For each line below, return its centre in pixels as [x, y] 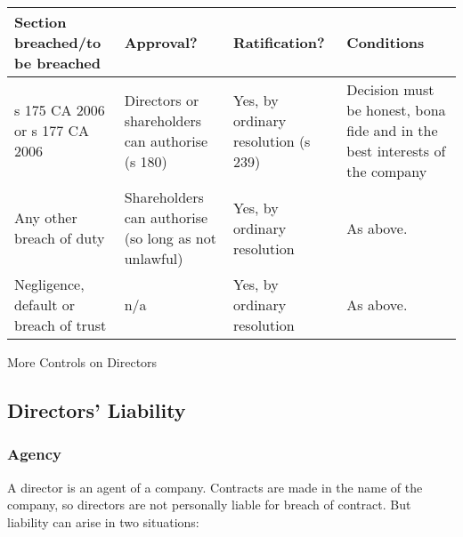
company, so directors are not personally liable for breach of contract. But [209, 505]
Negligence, [49, 284]
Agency [34, 454]
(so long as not [170, 238]
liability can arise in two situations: [103, 521]
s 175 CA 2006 [60, 110]
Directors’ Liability [97, 409]
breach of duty [60, 238]
